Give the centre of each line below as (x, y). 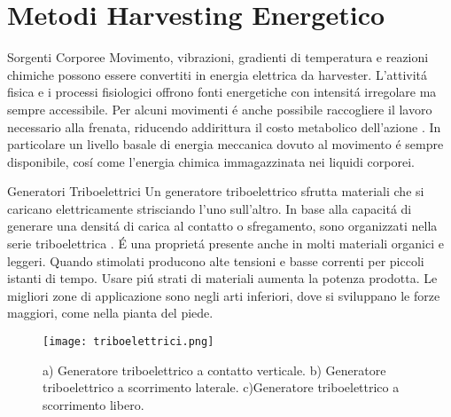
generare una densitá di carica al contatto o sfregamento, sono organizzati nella (222, 226)
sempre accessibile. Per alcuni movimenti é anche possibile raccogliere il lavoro (220, 109)
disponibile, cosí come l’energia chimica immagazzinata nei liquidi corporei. (211, 161)
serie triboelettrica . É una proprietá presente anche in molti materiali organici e (225, 244)
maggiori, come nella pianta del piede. (110, 313)
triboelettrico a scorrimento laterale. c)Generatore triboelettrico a (221, 387)
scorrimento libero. (93, 404)
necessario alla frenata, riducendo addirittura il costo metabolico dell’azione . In (224, 126)
